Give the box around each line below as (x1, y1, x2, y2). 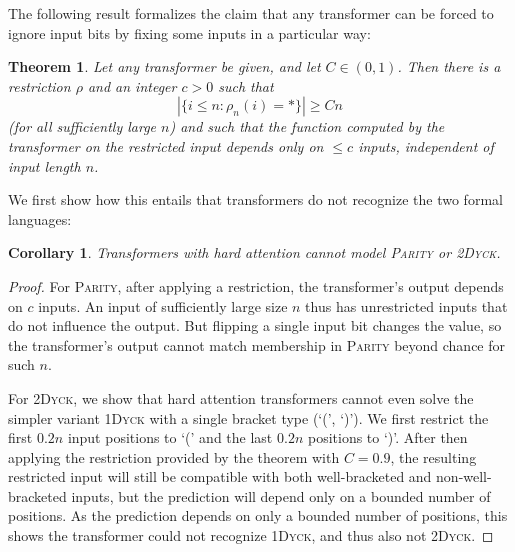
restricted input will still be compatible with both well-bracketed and (8, 466, 432, 487)
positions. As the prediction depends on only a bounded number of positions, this (8, 505, 508, 526)
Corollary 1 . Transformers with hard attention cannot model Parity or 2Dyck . (8, 242, 501, 263)
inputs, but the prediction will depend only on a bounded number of (71, 485, 491, 506)
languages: (8, 208, 72, 229)
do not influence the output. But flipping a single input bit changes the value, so (8, 315, 502, 336)
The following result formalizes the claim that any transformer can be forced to (8, 3, 494, 23)
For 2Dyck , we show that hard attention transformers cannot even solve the (8, 387, 474, 408)
